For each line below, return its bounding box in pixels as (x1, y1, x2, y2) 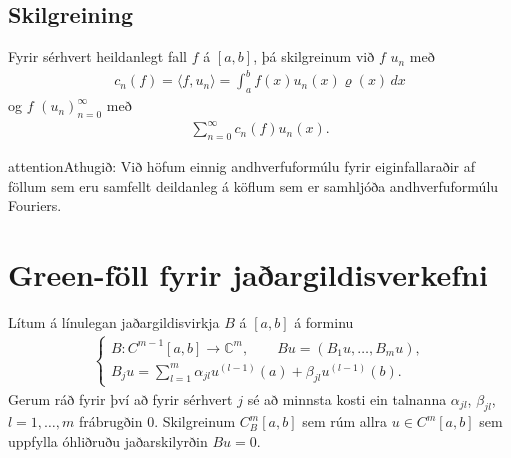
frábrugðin (78, 411, 143, 432)
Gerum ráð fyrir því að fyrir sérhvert (8, 388, 233, 409)
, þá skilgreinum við (253, 46, 375, 67)
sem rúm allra (302, 411, 388, 432)
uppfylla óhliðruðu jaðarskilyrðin (8, 431, 208, 452)
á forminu (294, 312, 354, 333)
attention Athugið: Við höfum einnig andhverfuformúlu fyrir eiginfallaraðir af (8, 156, 476, 177)
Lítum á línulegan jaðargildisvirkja (8, 312, 220, 333)
